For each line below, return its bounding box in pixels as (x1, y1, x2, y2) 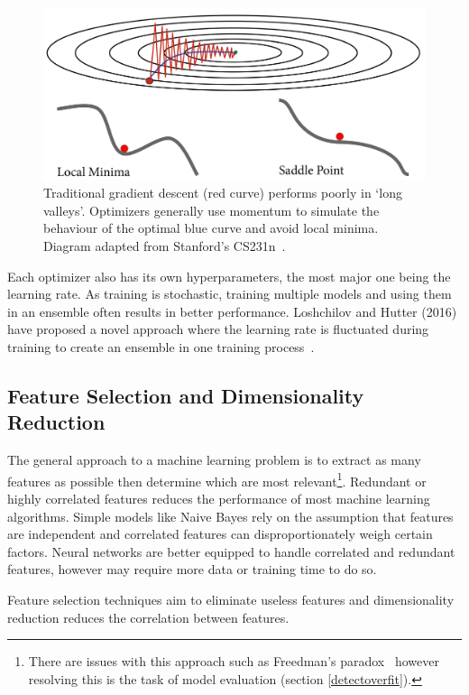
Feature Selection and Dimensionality (7, 382, 364, 410)
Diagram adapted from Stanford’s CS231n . (43, 236, 286, 255)
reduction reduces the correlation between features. (7, 607, 290, 626)
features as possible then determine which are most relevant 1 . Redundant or (7, 468, 427, 490)
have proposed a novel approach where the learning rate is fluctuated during (7, 320, 429, 338)
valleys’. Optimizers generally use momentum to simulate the (43, 200, 380, 219)
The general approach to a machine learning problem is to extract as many (7, 450, 421, 469)
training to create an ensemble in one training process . (7, 338, 315, 357)
